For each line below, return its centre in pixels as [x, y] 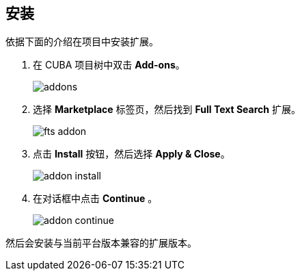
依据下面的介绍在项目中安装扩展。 [82, 42]
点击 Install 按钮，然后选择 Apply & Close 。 [132, 154]
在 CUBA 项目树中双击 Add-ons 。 [109, 65]
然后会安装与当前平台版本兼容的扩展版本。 [101, 243]
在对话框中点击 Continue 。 [95, 199]
